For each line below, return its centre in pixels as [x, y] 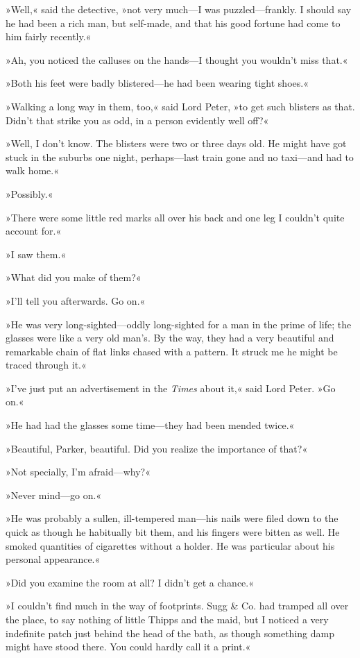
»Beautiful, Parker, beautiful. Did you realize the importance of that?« [157, 448]
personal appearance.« [53, 559]
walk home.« [32, 170]
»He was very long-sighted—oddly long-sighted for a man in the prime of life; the [179, 324]
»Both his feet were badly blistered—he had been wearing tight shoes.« [157, 83]
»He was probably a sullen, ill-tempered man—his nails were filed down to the [172, 518]
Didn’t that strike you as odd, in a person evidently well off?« [137, 120]
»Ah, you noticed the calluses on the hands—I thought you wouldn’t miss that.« [177, 59]
